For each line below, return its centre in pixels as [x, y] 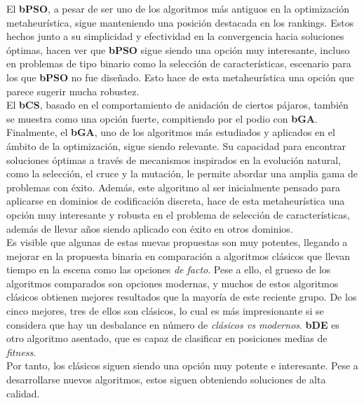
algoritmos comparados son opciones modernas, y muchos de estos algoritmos [173, 283]
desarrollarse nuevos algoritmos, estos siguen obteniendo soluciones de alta [166, 380]
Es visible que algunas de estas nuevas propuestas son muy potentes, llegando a [177, 242]
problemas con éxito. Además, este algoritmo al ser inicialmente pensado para [174, 187]
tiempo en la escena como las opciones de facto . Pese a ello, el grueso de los [169, 269]
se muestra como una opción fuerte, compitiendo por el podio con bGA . [162, 118]
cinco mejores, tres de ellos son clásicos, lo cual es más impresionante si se [165, 311]
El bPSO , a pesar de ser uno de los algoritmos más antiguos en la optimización [178, 8]
